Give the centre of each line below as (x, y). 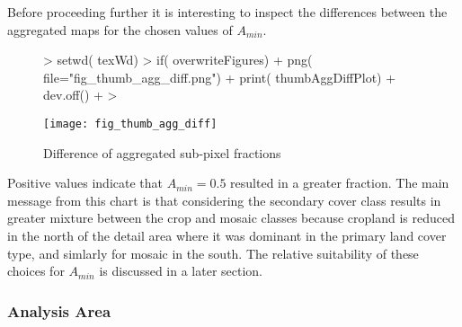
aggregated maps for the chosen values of (120, 29)
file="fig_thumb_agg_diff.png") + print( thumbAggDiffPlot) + (220, 77)
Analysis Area (59, 310)
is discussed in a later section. (181, 271)
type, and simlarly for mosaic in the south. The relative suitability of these (213, 253)
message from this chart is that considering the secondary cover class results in (224, 200)
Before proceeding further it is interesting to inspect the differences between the (227, 12)
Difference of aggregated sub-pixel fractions (162, 152)
